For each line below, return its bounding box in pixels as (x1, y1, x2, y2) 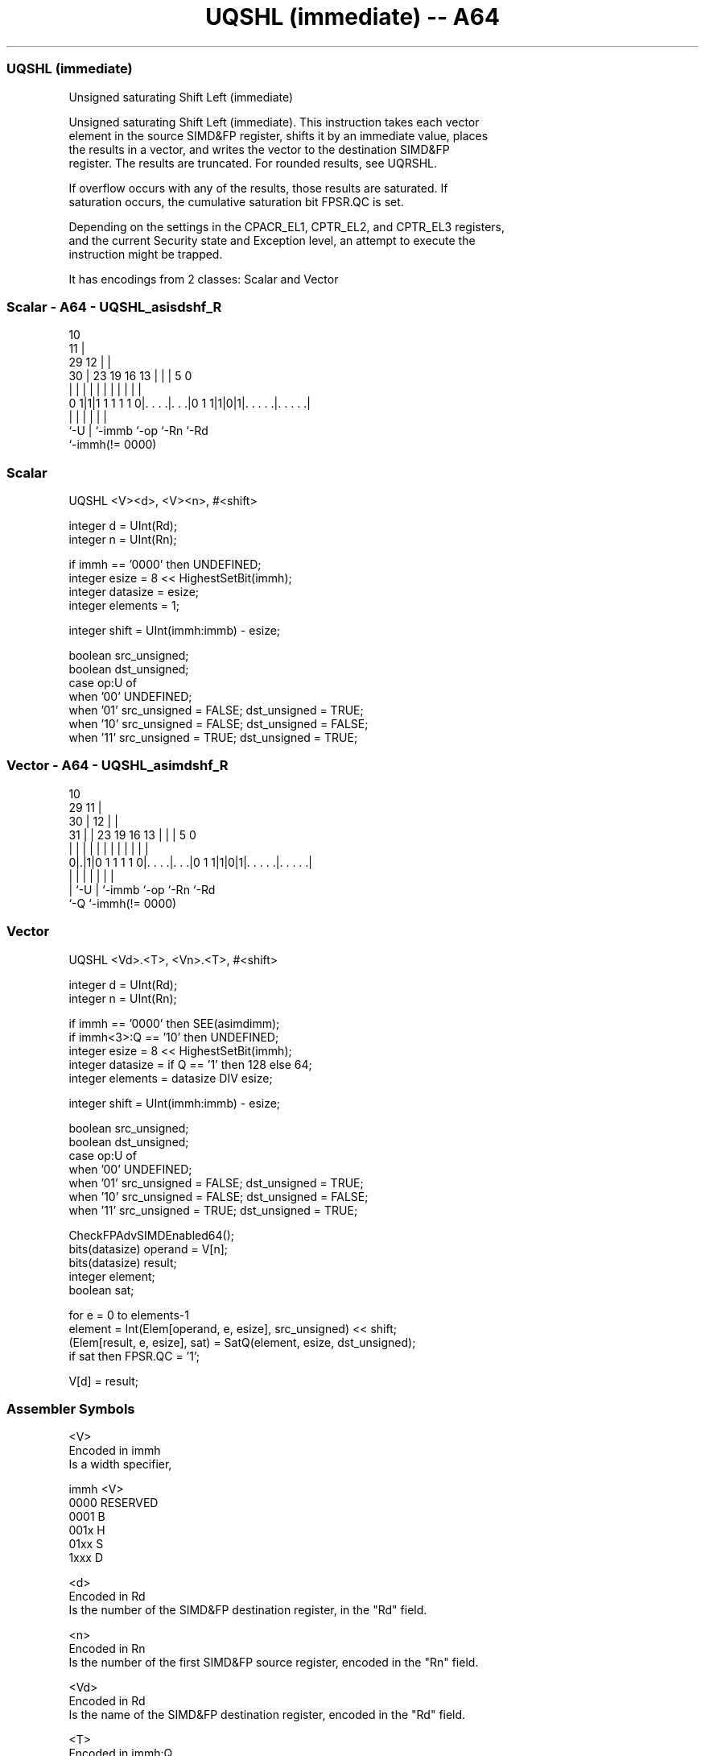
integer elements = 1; (68, 598, 179, 612)
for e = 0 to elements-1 (68, 1307, 189, 1322)
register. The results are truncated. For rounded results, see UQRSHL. (68, 155, 438, 170)
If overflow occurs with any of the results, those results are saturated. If (68, 180, 448, 195)
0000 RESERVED (68, 1496, 159, 1510)
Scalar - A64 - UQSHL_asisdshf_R (6, 298, 222, 315)
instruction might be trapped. (68, 246, 223, 261)
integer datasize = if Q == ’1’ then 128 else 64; (68, 1057, 312, 1071)
